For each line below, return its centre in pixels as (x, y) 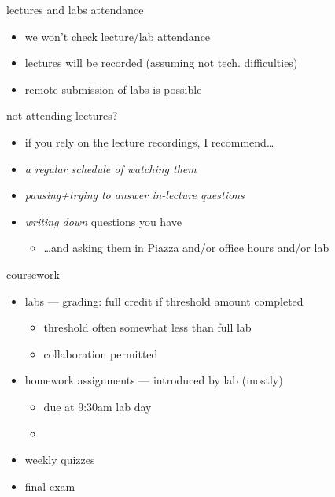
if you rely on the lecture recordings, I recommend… (149, 141)
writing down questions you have (103, 221)
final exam (50, 486)
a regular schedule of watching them (110, 168)
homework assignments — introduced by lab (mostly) (154, 380)
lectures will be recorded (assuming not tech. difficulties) (161, 63)
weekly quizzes (60, 460)
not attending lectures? (62, 115)
